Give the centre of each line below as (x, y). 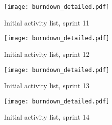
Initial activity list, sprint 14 (47, 117)
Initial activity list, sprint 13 (47, 86)
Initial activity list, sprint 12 (47, 54)
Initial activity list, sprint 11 (47, 22)
